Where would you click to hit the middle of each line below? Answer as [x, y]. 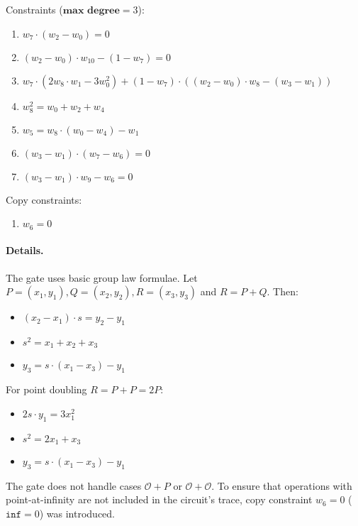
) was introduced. [77, 514]
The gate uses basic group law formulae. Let [102, 277]
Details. [25, 250]
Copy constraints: [44, 199]
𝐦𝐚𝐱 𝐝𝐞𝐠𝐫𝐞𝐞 [91, 11]
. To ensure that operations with [282, 485]
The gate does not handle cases [74, 485]
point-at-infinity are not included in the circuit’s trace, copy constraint [159, 499]
